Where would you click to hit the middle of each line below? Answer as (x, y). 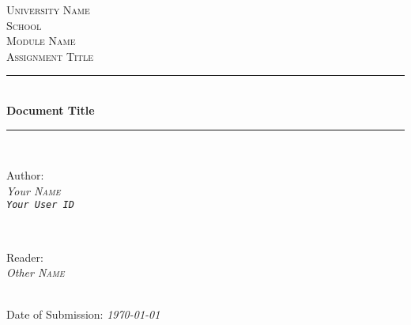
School (24, 25)
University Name (48, 9)
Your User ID (40, 205)
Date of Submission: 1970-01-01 (83, 314)
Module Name (41, 41)
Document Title (51, 110)
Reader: (25, 257)
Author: (25, 175)
